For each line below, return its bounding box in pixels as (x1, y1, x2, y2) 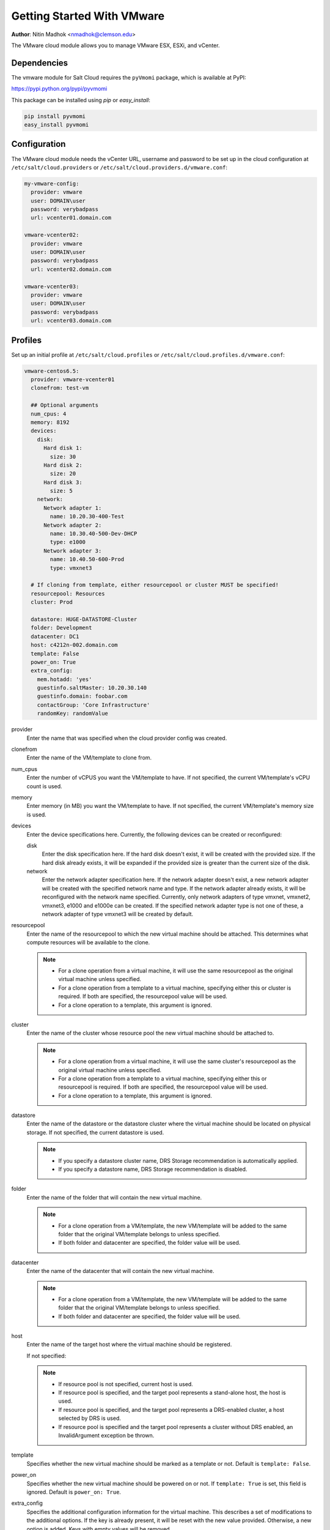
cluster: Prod (31, 599, 73, 606)
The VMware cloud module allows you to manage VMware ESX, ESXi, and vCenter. (11, 42, 220, 49)
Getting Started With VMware (11, 9, 165, 23)
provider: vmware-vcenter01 (31, 376, 115, 382)
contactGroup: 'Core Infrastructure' (37, 701, 150, 708)
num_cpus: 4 (31, 410, 67, 417)
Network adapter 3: (43, 547, 102, 554)
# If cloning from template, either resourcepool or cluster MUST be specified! (31, 581, 279, 589)
